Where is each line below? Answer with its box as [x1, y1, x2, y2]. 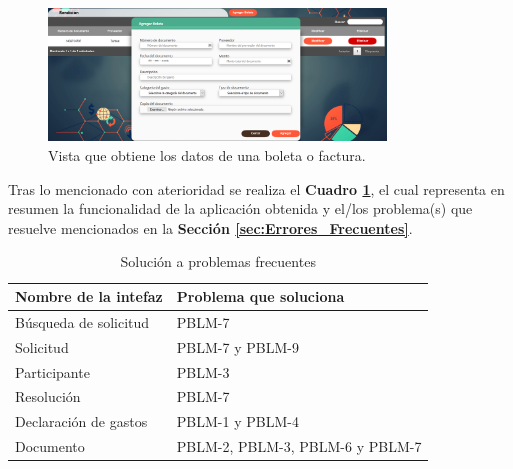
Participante [15, 361, 90, 382]
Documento [15, 436, 85, 457]
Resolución [15, 386, 81, 407]
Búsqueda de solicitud [15, 311, 150, 332]
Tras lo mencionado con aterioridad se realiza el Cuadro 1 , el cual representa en [8, 178, 505, 199]
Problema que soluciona [176, 286, 345, 307]
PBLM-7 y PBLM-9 [176, 336, 299, 357]
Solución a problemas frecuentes [120, 251, 316, 272]
